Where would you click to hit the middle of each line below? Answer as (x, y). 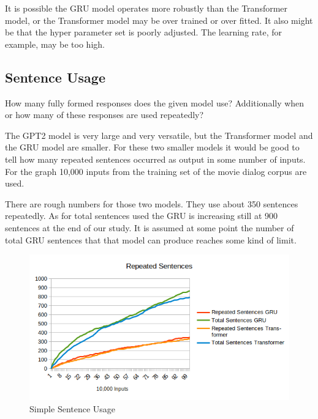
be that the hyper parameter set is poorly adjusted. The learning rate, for (144, 32)
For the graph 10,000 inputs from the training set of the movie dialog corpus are (156, 171)
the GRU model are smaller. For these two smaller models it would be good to (152, 147)
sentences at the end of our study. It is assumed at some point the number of (150, 227)
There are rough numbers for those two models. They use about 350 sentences (152, 203)
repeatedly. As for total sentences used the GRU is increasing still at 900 (142, 216)
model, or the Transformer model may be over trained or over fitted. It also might (159, 20)
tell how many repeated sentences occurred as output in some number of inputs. (155, 159)
